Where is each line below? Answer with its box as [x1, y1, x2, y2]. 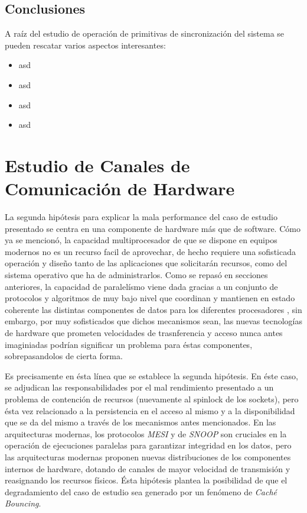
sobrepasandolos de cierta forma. [5, 350, 123, 362]
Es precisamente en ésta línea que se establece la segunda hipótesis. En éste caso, [5, 369, 298, 382]
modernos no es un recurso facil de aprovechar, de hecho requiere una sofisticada [5, 245, 296, 257]
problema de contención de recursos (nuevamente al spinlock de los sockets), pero [5, 392, 299, 405]
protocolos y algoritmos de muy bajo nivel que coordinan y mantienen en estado [5, 292, 295, 304]
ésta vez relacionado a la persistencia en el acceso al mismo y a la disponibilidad [5, 404, 295, 417]
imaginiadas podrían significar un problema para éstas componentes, [5, 338, 253, 350]
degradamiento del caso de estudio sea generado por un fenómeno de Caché [5, 485, 277, 498]
